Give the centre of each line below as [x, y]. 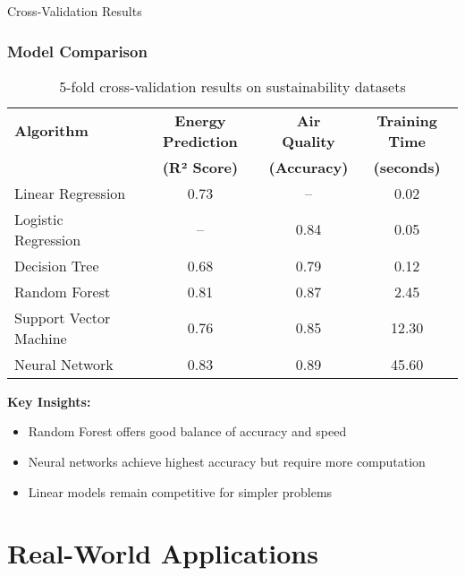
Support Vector [63, 317]
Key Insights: [49, 401]
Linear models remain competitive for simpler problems [180, 491]
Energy [200, 120]
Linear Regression [70, 193]
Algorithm [51, 131]
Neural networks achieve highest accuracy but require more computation [227, 461]
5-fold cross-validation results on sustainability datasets [232, 86]
